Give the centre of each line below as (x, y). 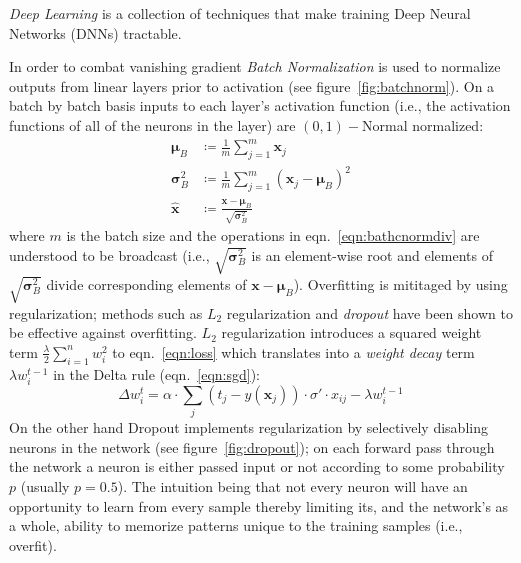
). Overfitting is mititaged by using (400, 283)
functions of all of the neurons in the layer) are (152, 124)
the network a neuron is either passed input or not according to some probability (257, 466)
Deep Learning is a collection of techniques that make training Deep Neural (240, 13)
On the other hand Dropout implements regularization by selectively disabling (248, 427)
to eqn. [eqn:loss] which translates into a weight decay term (293, 351)
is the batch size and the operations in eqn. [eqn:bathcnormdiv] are (273, 235)
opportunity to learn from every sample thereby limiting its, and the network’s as (259, 505)
